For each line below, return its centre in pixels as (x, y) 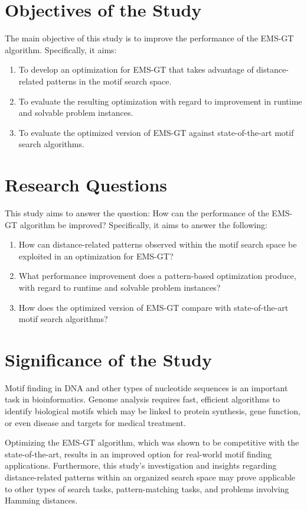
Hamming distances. (41, 500)
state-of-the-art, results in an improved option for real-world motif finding (138, 454)
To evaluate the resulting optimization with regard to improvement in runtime (160, 101)
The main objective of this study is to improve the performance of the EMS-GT (149, 38)
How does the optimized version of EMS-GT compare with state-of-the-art (153, 307)
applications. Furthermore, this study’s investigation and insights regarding (141, 465)
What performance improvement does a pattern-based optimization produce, (157, 276)
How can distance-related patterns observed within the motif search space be (158, 244)
